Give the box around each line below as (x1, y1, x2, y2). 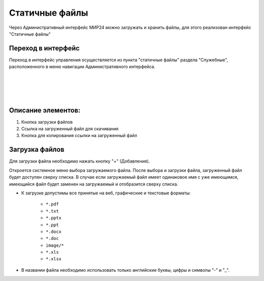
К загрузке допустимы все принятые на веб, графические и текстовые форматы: (21, 190, 191, 196)
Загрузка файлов (9, 145, 65, 154)
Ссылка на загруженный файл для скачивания (21, 126, 119, 132)
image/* (45, 242, 65, 248)
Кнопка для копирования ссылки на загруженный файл (21, 133, 137, 139)
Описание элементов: (9, 106, 81, 115)
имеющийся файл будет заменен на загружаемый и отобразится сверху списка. (9, 181, 178, 187)
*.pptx (45, 215, 62, 221)
